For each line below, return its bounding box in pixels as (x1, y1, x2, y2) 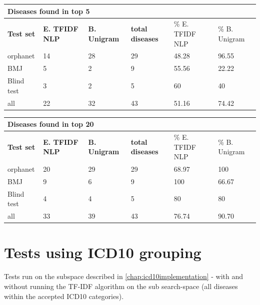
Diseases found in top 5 (7, 5, 90, 16)
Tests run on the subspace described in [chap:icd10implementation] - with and (4, 271, 243, 282)
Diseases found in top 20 (7, 119, 94, 129)
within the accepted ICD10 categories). (4, 291, 124, 301)
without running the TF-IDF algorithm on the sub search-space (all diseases (4, 281, 238, 291)
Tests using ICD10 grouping (4, 242, 201, 263)
